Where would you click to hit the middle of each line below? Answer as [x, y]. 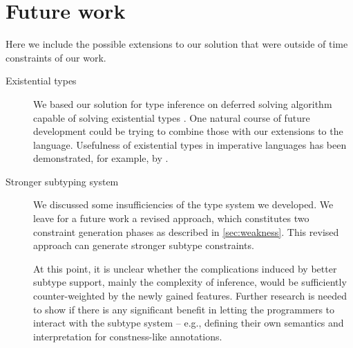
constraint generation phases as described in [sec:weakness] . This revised [186, 231]
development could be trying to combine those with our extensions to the [188, 131]
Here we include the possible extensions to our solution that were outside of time [177, 44]
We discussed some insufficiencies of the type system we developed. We [183, 204]
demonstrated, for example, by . [101, 158]
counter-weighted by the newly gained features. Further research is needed [190, 296]
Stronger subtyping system [62, 181]
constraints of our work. [56, 57]
